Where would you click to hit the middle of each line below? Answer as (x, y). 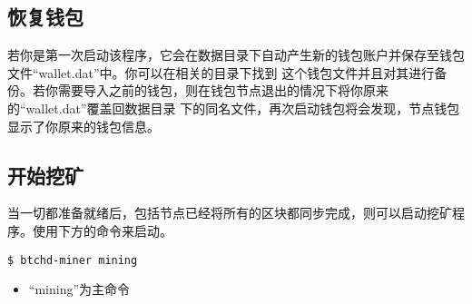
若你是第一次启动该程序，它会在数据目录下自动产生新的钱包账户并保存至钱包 (236, 55)
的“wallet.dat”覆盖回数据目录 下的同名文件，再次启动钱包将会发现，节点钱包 (234, 108)
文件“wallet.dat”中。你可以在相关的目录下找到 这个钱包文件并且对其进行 (221, 72)
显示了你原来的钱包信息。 (84, 126)
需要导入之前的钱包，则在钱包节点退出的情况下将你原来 (223, 90)
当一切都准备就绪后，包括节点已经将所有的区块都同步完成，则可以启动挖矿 (230, 213)
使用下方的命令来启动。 (102, 230)
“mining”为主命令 (79, 289)
